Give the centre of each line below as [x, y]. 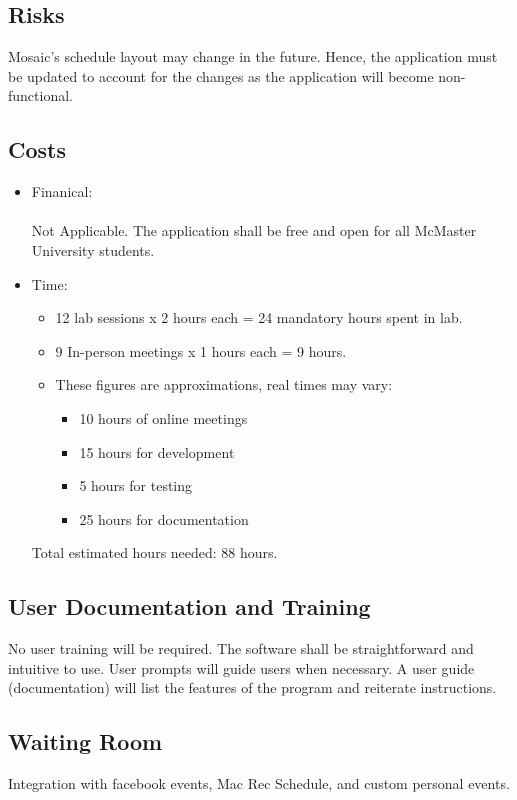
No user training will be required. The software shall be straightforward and [241, 648]
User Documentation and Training [189, 606]
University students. [93, 249]
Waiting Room [85, 741]
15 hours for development [157, 451]
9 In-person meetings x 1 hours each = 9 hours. [201, 350]
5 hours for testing [136, 485]
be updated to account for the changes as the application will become [221, 75]
